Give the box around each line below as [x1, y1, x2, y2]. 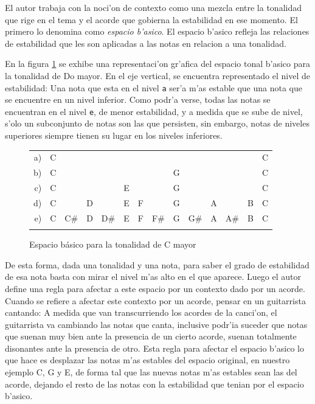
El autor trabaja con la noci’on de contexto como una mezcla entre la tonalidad [5, 1, 302, 13]
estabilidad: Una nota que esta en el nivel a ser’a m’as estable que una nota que [5, 81, 303, 94]
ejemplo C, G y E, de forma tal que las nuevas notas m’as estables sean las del [5, 366, 297, 378]
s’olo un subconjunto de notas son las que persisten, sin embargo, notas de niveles [5, 117, 310, 130]
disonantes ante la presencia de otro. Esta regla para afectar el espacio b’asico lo [5, 341, 304, 354]
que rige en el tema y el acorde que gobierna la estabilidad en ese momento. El [5, 13, 298, 26]
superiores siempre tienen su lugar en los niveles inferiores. [5, 129, 223, 142]
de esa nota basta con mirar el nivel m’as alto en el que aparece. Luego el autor [5, 270, 302, 283]
